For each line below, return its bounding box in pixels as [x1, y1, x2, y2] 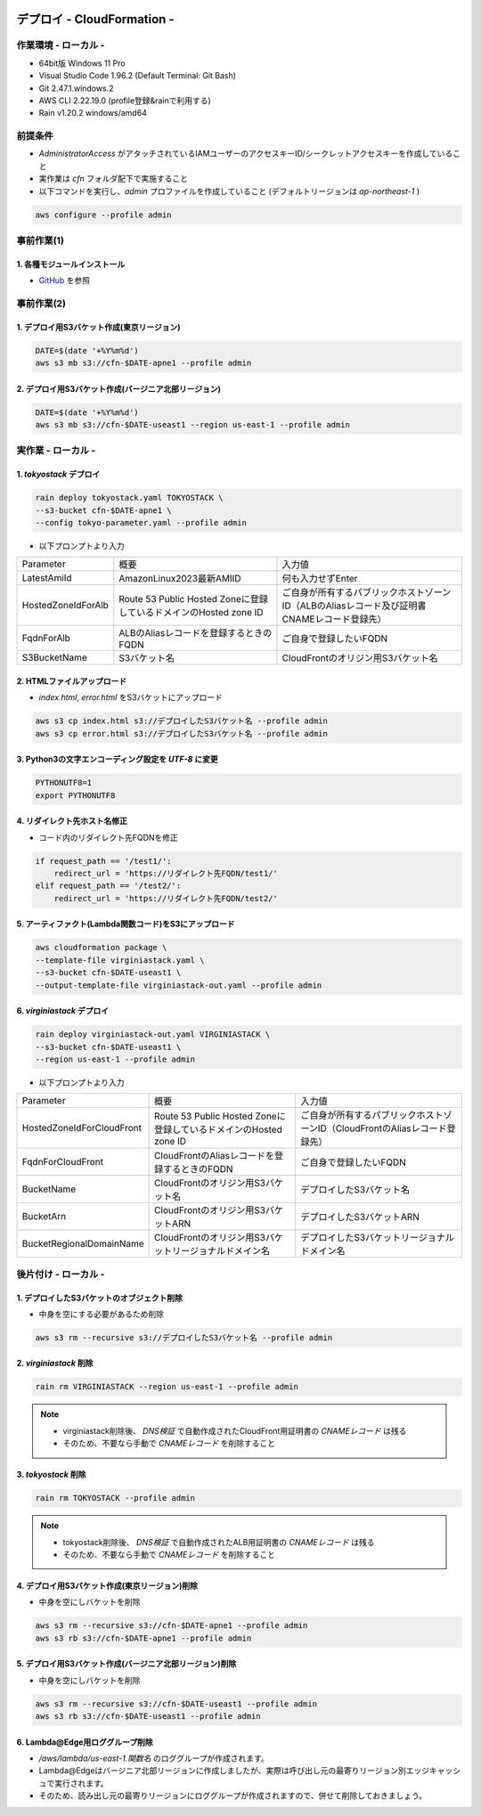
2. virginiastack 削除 [16, 1358, 94, 1369]
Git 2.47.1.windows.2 [38, 83, 114, 94]
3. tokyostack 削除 [16, 1470, 86, 1480]
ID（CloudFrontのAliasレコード [317, 1122, 447, 1135]
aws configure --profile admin [35, 209, 173, 220]
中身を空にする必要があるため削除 [38, 1308, 165, 1319]
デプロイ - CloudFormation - [16, 12, 175, 27]
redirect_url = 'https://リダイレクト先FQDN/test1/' [53, 868, 278, 879]
